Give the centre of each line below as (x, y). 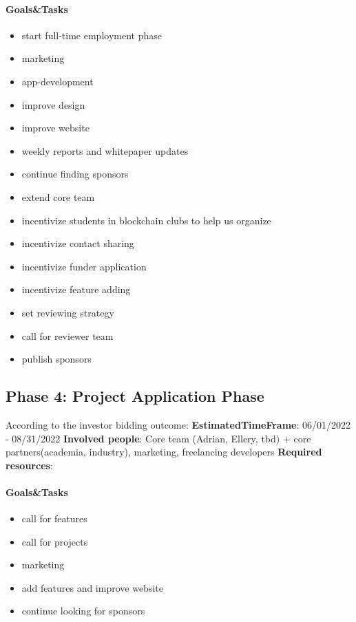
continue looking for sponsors (83, 611)
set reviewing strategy (68, 312)
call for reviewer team (67, 335)
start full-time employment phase (92, 35)
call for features (54, 518)
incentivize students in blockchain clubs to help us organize (146, 220)
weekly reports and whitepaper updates (105, 150)
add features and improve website (92, 587)
